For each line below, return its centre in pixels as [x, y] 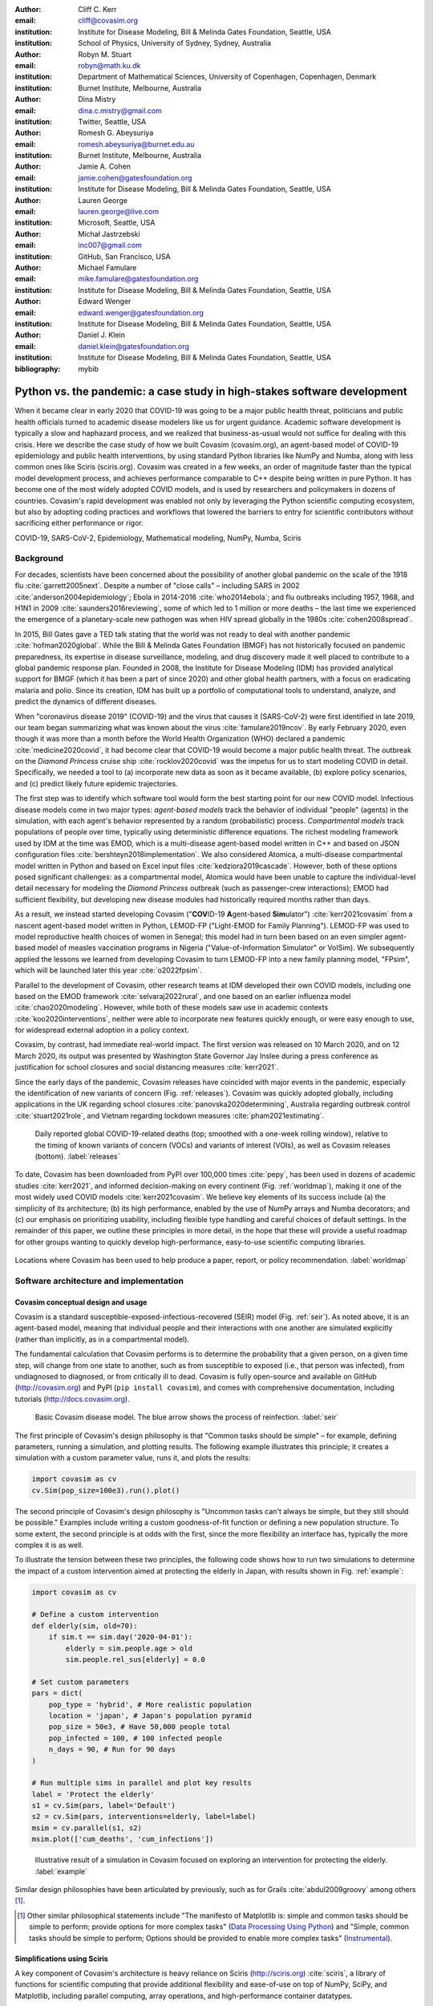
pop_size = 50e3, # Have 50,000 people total [140, 1727]
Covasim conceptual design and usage [81, 1302]
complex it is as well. [49, 1545]
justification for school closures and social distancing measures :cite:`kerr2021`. [147, 1067]
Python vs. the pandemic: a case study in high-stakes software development [211, 392]
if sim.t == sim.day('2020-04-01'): [120, 1637]
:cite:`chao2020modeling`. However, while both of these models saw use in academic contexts [172, 1008]
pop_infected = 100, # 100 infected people [135, 1738]
